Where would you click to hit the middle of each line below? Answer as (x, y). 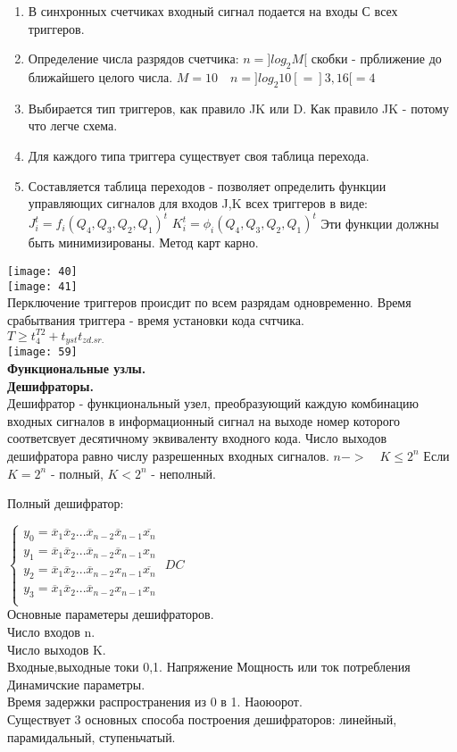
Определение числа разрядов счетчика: (133, 58)
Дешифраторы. (50, 385)
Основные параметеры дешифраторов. (111, 614)
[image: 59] (42, 352)
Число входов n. (51, 631)
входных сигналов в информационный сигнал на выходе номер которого (204, 420)
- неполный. (183, 473)
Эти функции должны (380, 223)
